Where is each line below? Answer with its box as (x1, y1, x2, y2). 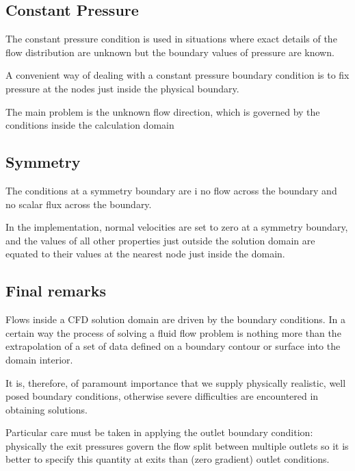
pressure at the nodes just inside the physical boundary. (5, 81, 239, 95)
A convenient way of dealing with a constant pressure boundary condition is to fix (5, 68, 350, 82)
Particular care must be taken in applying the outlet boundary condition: (5, 425, 313, 440)
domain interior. (5, 352, 73, 366)
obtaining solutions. (5, 402, 88, 416)
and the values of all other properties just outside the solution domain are (5, 233, 315, 247)
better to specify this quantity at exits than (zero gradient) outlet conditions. (5, 452, 330, 466)
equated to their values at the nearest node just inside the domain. (5, 246, 285, 261)
